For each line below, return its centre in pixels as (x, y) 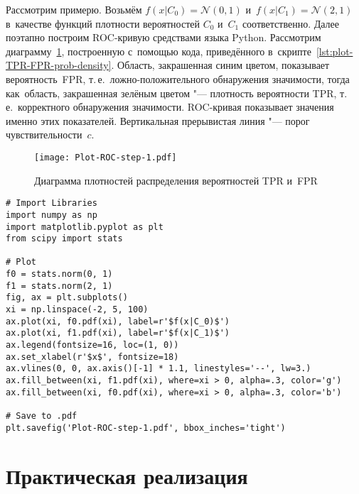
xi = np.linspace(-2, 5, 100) (77, 310)
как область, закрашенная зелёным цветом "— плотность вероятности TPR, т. (177, 93)
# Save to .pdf (42, 416)
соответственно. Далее (290, 23)
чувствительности (44, 135)
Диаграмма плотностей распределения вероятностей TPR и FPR (176, 180)
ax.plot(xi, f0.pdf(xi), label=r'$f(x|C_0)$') (118, 321)
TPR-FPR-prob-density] (59, 65)
